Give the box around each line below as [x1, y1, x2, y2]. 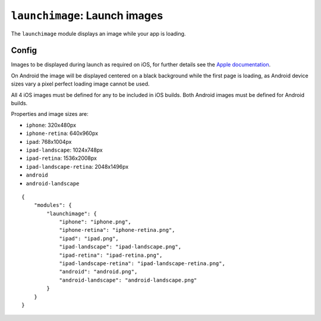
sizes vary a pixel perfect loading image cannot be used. [11, 80, 150, 87]
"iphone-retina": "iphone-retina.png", [59, 226, 175, 234]
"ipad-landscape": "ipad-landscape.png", [59, 244, 181, 250]
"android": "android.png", [59, 268, 138, 275]
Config [11, 45, 37, 56]
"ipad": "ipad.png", [59, 235, 119, 242]
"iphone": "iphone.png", [59, 219, 132, 225]
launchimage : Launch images [11, 9, 163, 22]
